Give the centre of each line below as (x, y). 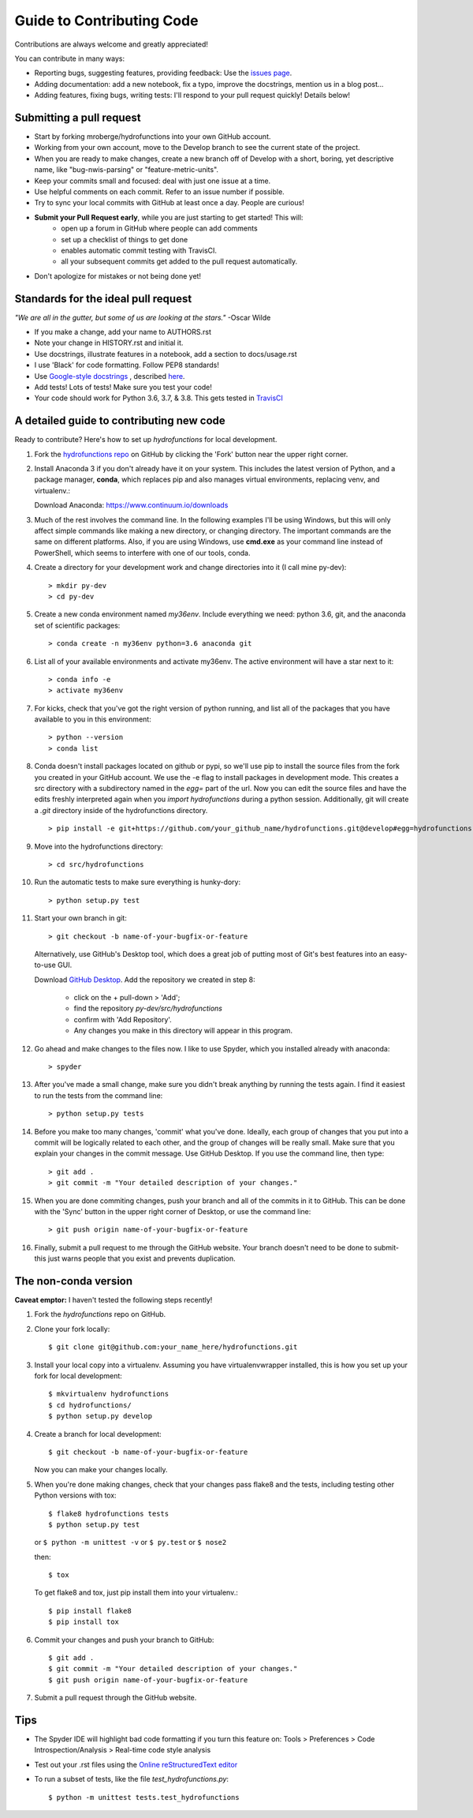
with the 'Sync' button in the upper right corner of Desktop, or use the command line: (173, 1211)
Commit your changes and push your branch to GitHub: (124, 1640)
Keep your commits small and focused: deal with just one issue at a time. (153, 181)
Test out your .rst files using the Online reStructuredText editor (136, 1764)
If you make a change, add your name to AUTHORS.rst (123, 332)
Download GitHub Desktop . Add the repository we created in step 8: (145, 980)
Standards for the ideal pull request (103, 299)
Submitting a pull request (78, 117)
